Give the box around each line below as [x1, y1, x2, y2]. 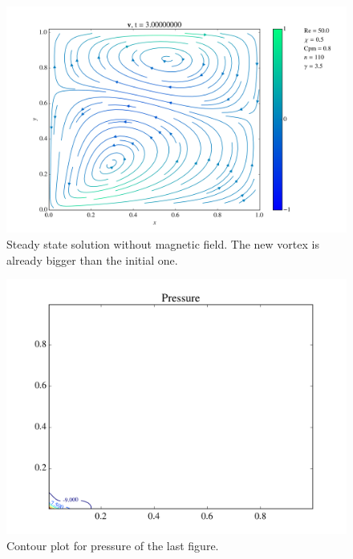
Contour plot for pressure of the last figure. [6, 537, 219, 553]
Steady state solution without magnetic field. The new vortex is [6, 235, 319, 252]
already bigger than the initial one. [6, 251, 178, 268]
